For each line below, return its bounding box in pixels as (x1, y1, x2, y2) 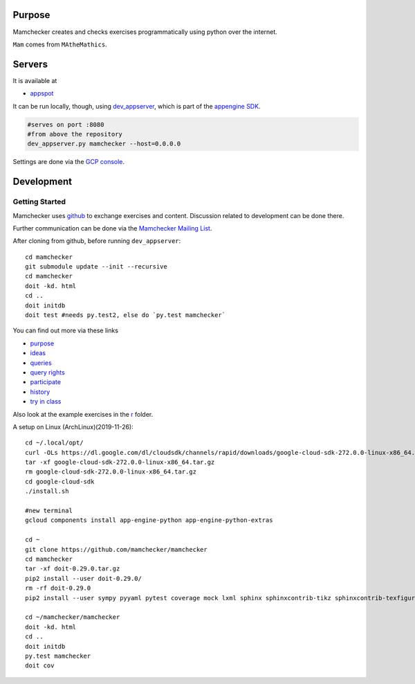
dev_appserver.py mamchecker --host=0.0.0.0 (27, 140, 181, 148)
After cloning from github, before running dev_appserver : (12, 237, 181, 245)
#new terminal (25, 507, 73, 515)
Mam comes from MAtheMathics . (12, 40, 107, 48)
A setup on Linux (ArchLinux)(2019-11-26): (12, 422, 134, 431)
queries (30, 359, 52, 367)
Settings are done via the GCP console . (12, 158, 124, 166)
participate (30, 378, 62, 386)
